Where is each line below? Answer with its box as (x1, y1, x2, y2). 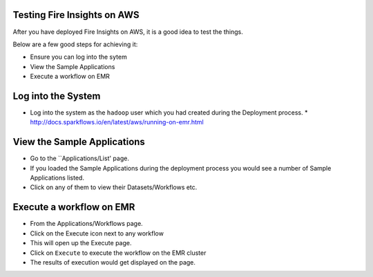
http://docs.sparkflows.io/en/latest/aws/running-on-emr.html (30, 118, 204, 126)
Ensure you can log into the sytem (30, 52, 127, 61)
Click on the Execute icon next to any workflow (30, 229, 164, 238)
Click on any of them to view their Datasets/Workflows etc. (30, 183, 198, 191)
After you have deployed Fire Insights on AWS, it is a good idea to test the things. (12, 28, 243, 36)
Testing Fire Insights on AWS (12, 9, 140, 21)
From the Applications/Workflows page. (30, 220, 143, 228)
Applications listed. (30, 173, 84, 182)
